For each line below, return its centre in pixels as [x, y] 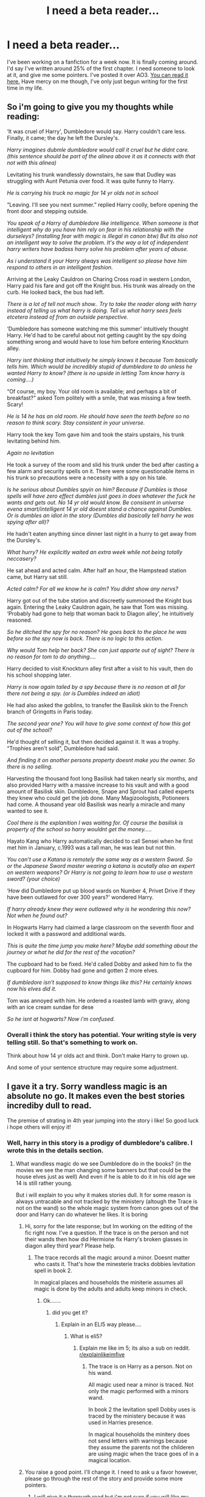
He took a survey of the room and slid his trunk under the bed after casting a [103, 464]
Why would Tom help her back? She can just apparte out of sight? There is [101, 650]
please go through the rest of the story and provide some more [104, 1479]
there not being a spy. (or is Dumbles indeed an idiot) [74, 693]
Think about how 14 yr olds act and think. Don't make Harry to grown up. [98, 1056]
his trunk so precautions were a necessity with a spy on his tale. [87, 478]
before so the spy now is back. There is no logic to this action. [85, 638]
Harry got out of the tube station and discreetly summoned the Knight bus [99, 600]
